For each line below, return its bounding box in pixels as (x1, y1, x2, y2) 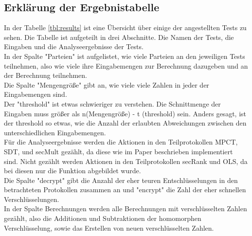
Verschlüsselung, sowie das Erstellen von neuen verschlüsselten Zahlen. (4, 222, 214, 233)
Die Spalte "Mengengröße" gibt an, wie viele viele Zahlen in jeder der (4, 79, 209, 90)
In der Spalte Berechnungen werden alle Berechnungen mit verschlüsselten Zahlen (4, 203, 247, 214)
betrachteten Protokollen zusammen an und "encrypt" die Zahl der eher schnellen (4, 184, 246, 195)
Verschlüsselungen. (4, 194, 59, 204)
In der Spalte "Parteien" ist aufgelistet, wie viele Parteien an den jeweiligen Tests (4, 51, 245, 61)
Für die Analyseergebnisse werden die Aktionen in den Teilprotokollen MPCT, (4, 137, 238, 147)
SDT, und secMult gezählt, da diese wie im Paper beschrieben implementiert (4, 146, 233, 156)
